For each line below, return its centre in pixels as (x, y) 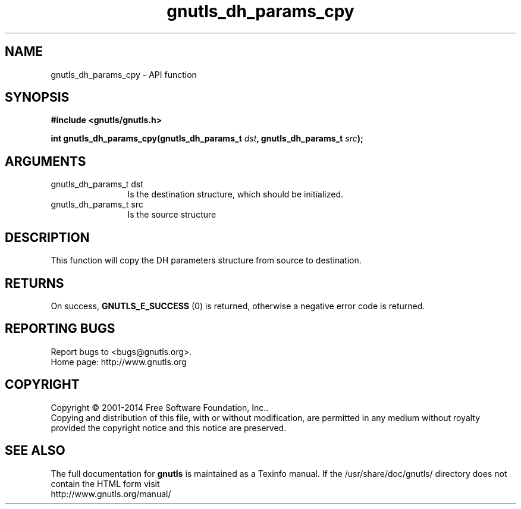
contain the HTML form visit (105, 483)
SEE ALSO (35, 451)
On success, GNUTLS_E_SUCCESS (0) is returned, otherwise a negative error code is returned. (238, 306)
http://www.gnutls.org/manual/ (111, 494)
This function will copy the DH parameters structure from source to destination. (206, 260)
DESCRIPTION (47, 237)
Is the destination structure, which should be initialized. (235, 194)
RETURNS (34, 283)
